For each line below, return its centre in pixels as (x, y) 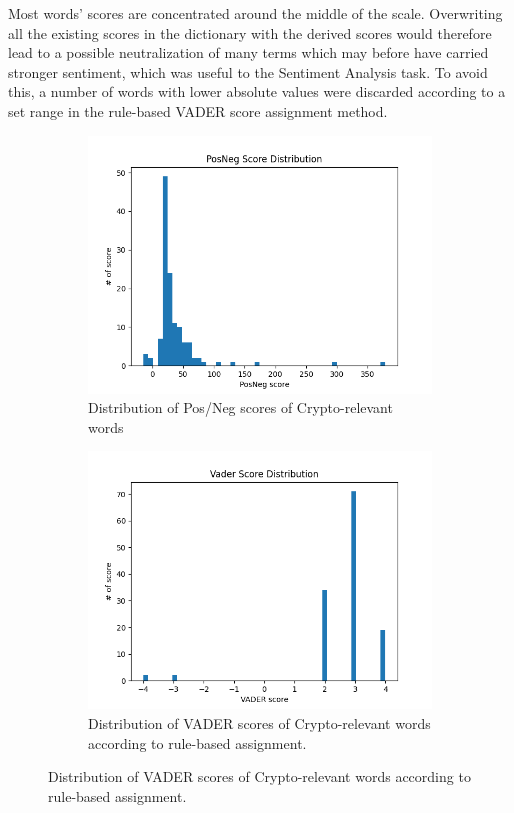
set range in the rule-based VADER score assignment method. (198, 110)
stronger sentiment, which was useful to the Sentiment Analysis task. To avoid (248, 71)
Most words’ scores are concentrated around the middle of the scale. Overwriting (255, 13)
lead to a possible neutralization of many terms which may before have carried (248, 52)
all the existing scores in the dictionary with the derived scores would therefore (250, 32)
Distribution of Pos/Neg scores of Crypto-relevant (240, 407)
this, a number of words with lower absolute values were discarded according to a (257, 91)
